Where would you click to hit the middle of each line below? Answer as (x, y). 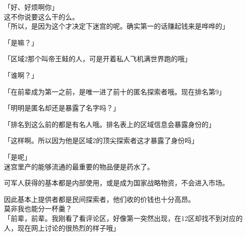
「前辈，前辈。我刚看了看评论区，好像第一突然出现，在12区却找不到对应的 (123, 218)
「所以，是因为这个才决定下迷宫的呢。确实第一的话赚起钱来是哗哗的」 (116, 26)
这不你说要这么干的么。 (41, 16)
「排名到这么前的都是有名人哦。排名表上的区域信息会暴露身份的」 (110, 124)
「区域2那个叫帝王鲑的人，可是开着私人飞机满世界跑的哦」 (98, 59)
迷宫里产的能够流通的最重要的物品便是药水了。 (79, 166)
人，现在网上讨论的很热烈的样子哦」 (62, 227)
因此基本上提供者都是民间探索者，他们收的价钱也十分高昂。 (99, 199)
